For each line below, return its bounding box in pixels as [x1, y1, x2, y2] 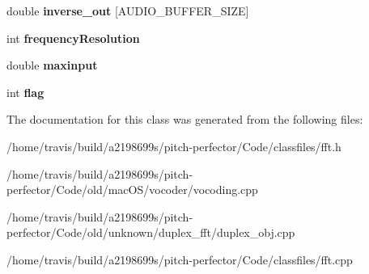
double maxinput [6, 57, 98, 74]
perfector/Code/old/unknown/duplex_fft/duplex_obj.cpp [6, 224, 295, 241]
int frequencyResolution [6, 29, 140, 46]
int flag [6, 83, 45, 100]
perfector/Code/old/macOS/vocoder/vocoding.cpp [6, 181, 258, 198]
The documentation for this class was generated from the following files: [6, 111, 363, 128]
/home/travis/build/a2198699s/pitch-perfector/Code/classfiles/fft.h [6, 137, 341, 154]
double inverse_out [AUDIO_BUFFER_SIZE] [6, 2, 249, 19]
